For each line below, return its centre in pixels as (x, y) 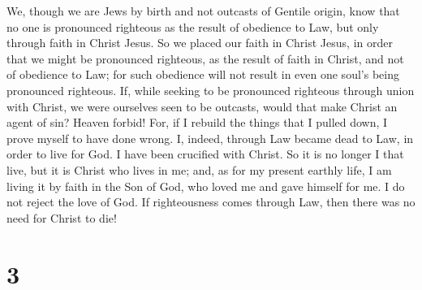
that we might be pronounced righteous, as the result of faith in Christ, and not (205, 58)
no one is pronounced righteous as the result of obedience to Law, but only (193, 26)
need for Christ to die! (62, 217)
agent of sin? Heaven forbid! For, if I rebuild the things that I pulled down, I (197, 122)
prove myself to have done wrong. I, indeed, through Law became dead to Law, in (210, 138)
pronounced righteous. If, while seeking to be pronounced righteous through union (211, 90)
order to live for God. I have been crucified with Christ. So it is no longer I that (205, 154)
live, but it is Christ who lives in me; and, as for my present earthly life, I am (199, 169)
